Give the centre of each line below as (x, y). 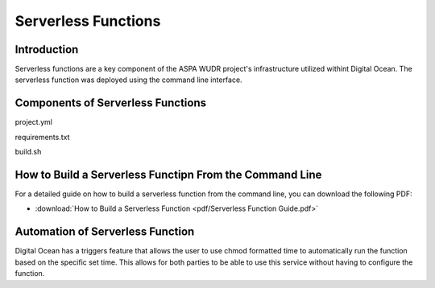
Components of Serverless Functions (111, 103)
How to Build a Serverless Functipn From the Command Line (168, 174)
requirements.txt (42, 137)
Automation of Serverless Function (105, 232)
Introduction (47, 49)
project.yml (33, 122)
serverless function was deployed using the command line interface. (128, 80)
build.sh (28, 152)
